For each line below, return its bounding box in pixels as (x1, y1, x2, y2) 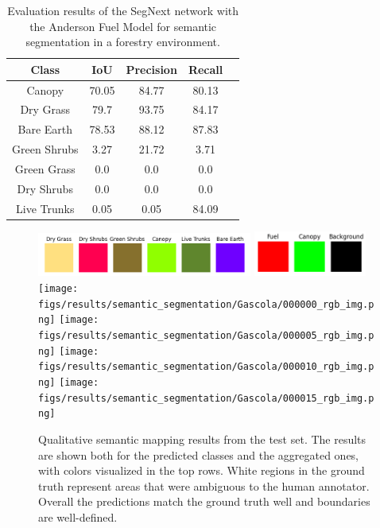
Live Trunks (16, 200, 75, 216)
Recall (188, 60, 223, 77)
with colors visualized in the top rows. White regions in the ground (38, 462, 365, 479)
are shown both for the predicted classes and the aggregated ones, (38, 446, 359, 463)
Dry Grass (20, 101, 71, 118)
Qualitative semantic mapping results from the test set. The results (38, 430, 366, 447)
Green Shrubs (12, 141, 79, 157)
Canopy (26, 81, 64, 98)
